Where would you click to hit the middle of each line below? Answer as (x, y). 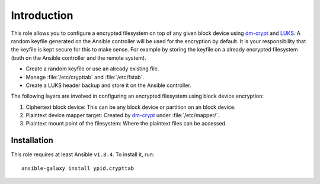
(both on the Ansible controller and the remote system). (79, 58)
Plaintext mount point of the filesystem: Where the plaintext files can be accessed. (126, 124)
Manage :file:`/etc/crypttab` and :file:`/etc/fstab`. (85, 77)
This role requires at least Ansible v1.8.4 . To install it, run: (83, 154)
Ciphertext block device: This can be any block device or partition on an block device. (131, 107)
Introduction (42, 15)
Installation (32, 141)
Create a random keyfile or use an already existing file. (92, 69)
